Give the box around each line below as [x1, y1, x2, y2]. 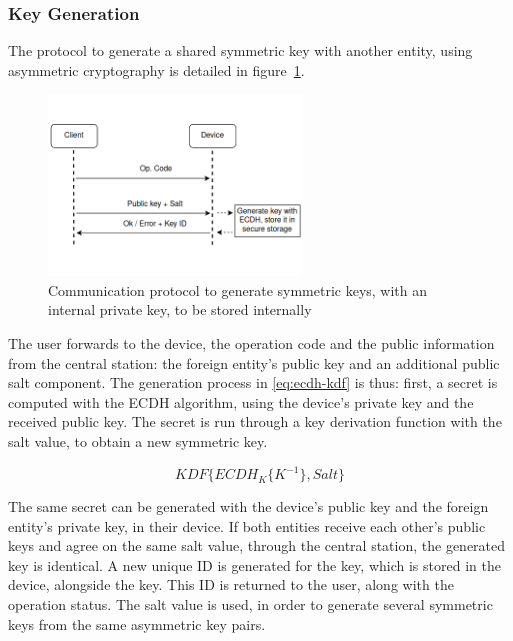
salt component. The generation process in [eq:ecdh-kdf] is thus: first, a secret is [8, 372, 498, 393]
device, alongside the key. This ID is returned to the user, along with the [8, 574, 454, 595]
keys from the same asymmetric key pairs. [8, 613, 266, 634]
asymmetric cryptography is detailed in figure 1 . [8, 59, 305, 80]
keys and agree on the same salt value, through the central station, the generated [8, 535, 506, 556]
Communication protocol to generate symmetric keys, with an [48, 279, 428, 300]
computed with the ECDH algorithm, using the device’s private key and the [8, 391, 474, 412]
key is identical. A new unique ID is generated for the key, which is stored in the [8, 554, 501, 575]
